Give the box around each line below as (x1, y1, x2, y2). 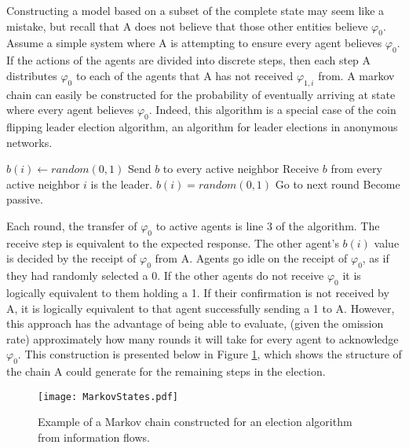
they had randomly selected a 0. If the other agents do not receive (6, 267, 324, 284)
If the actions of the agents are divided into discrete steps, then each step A (6, 52, 371, 68)
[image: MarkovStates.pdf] (38, 391, 178, 402)
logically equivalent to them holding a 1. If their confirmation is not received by (6, 284, 389, 300)
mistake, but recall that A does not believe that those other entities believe (6, 17, 368, 34)
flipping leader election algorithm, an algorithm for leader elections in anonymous (6, 118, 398, 134)
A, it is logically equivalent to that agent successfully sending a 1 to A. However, (6, 299, 395, 316)
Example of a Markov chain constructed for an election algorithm (38, 413, 352, 430)
